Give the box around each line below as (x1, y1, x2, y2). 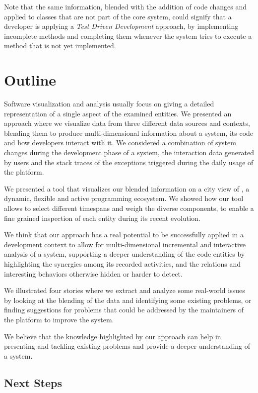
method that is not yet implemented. (4, 40, 116, 51)
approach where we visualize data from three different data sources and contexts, (4, 118, 250, 128)
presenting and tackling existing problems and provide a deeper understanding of (4, 341, 251, 351)
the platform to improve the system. (4, 314, 114, 324)
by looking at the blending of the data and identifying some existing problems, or (4, 295, 252, 305)
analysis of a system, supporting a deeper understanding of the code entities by (4, 249, 245, 259)
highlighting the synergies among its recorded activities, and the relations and (4, 259, 241, 269)
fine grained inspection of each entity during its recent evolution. (4, 212, 200, 223)
